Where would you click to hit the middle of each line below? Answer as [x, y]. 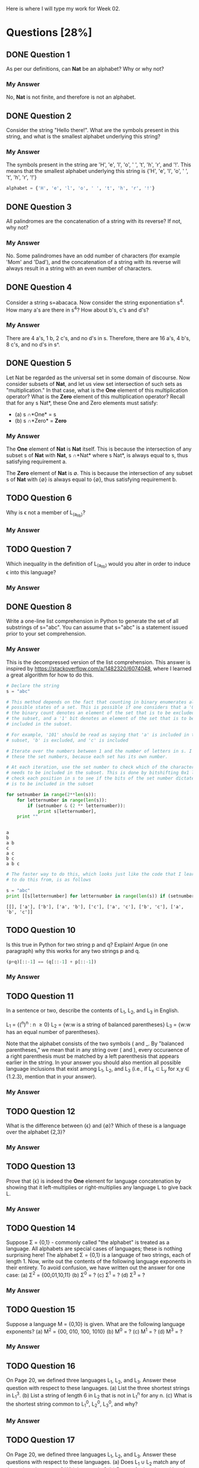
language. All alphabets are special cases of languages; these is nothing [94, 1249]
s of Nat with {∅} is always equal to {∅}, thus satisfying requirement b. [92, 479]
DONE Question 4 [39, 287]
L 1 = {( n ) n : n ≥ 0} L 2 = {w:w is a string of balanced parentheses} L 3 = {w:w [98, 1024]
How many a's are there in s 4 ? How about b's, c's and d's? [78, 309]
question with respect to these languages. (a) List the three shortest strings [98, 1388]
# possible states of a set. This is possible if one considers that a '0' [102, 708]
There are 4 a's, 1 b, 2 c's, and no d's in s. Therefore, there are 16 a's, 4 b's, [98, 338]
